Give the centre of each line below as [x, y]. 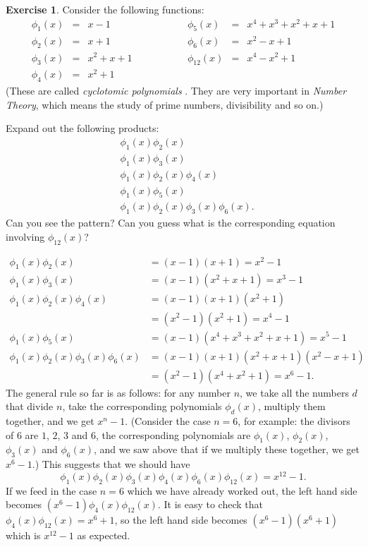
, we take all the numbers [294, 392]
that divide [30, 406]
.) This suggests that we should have [111, 464]
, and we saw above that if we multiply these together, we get [226, 449]
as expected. [104, 535]
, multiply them [292, 406]
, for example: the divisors [294, 421]
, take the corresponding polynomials [142, 406]
